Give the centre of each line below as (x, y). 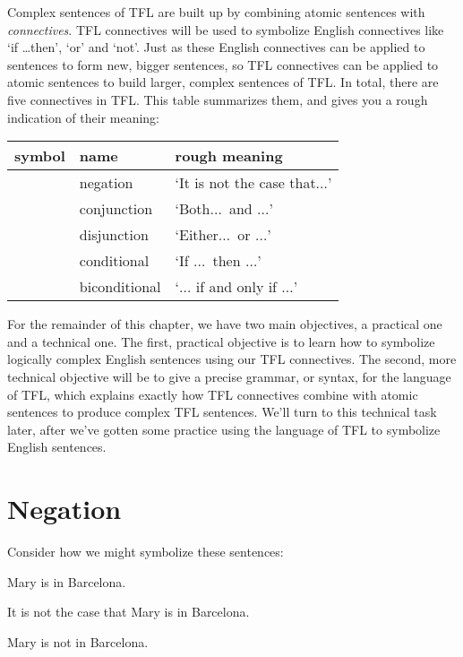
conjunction (116, 209)
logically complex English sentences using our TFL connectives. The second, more (232, 359)
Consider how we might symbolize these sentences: (146, 552)
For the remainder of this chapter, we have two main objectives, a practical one (225, 324)
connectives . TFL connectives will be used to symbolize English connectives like (226, 29)
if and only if (236, 287)
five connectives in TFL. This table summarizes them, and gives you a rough (218, 99)
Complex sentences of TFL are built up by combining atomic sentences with (216, 12)
